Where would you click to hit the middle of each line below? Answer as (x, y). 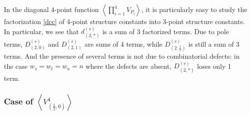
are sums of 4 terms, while (123, 44)
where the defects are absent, (128, 66)
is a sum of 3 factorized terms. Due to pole (166, 31)
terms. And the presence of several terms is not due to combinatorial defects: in (122, 56)
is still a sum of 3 (214, 44)
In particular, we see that (41, 31)
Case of (19, 101)
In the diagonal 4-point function (52, 9)
